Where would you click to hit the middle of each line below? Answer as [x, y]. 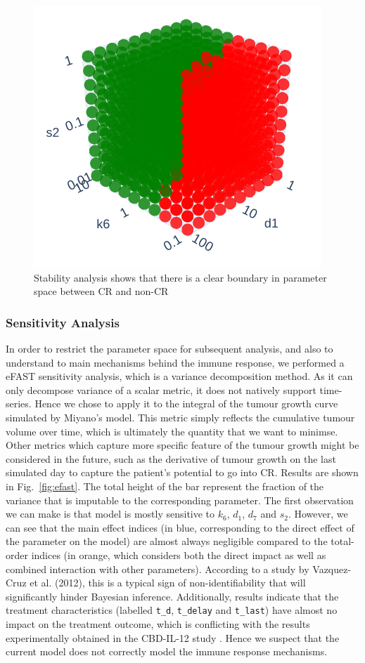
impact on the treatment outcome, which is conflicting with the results [158, 623]
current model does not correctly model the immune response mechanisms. [167, 651]
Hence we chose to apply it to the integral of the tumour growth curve [186, 403]
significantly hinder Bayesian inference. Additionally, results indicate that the [172, 596]
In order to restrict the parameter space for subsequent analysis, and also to [169, 348]
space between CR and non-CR [101, 291]
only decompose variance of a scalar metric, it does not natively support [161, 389]
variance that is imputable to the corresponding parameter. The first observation [180, 500]
